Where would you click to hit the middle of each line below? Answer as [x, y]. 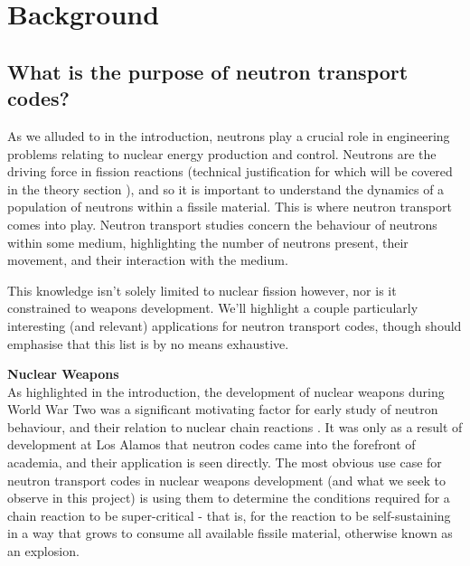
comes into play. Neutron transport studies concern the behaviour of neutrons [222, 224]
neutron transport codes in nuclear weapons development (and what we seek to [227, 480]
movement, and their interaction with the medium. [148, 260]
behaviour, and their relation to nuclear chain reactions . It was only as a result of [235, 426]
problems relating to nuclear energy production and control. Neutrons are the [222, 153]
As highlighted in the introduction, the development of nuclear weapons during [226, 391]
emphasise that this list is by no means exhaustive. [148, 343]
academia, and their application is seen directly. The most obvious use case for [225, 462]
